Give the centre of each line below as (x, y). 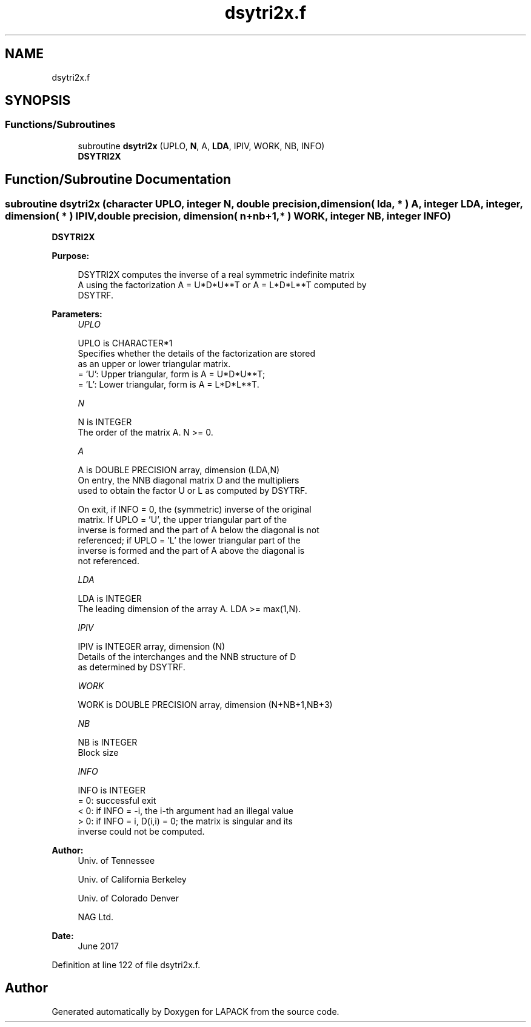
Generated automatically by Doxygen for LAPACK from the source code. (195, 1011)
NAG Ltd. (96, 917)
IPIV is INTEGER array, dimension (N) (152, 647)
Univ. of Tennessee (116, 861)
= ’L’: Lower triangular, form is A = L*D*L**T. (169, 385)
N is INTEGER (105, 422)
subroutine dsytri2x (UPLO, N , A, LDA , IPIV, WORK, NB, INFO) (201, 146)
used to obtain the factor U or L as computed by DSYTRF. (192, 491)
